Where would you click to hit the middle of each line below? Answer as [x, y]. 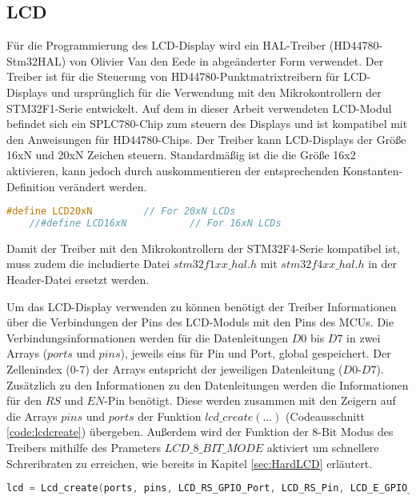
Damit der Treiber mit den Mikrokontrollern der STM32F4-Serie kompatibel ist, [203, 248]
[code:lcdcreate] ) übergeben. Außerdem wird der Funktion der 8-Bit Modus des [200, 432]
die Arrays [32, 416]
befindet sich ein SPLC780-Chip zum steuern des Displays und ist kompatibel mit [207, 124]
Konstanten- [373, 170]
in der [382, 264]
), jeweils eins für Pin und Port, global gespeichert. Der [256, 353]
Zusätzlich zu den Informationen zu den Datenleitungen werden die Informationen [208, 384]
